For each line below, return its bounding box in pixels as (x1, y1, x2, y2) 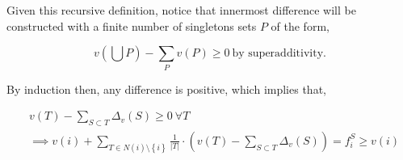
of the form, (271, 17, 330, 34)
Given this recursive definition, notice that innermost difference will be (6, 2, 356, 18)
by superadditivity (232, 48, 324, 60)
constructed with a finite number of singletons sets (6, 17, 257, 34)
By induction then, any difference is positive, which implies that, (6, 80, 326, 97)
